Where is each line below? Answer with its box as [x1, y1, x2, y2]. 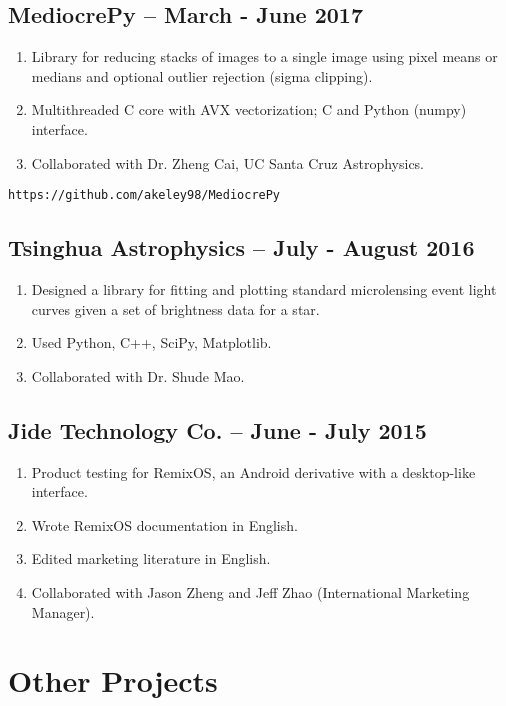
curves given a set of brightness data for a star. [31, 298, 320, 319]
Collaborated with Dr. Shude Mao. [31, 365, 245, 386]
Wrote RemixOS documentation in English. [31, 514, 298, 535]
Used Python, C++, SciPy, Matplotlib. [31, 332, 272, 353]
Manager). [31, 601, 95, 622]
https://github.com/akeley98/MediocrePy [8, 188, 281, 203]
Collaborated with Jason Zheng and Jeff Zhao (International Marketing [31, 581, 470, 602]
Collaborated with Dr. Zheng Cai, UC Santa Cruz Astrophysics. [31, 152, 425, 173]
